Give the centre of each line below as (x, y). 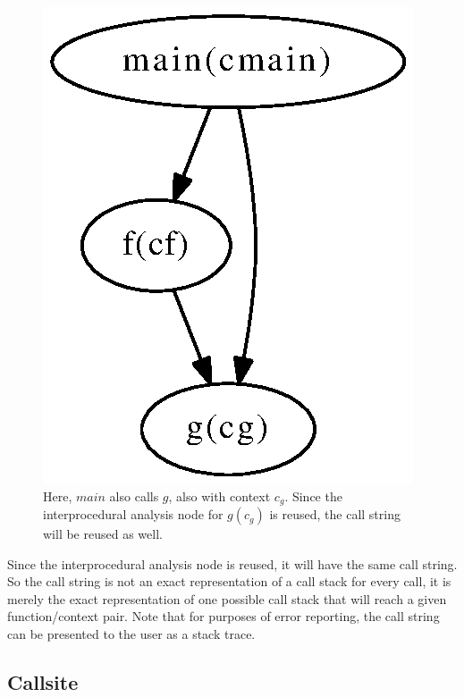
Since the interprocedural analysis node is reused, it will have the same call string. (232, 563)
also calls (134, 495)
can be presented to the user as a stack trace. (131, 634)
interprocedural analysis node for (133, 514)
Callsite (43, 682)
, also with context (219, 495)
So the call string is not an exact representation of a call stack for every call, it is (229, 581)
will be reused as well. (103, 534)
